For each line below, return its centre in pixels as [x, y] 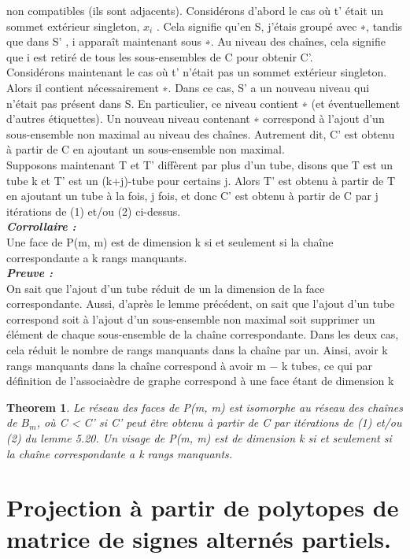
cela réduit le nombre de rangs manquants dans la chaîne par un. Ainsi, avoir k [197, 350]
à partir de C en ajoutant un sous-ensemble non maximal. [146, 149]
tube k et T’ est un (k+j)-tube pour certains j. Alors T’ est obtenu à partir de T [201, 180]
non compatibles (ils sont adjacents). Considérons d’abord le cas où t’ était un [195, 10]
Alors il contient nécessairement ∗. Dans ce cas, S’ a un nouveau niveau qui [188, 87]
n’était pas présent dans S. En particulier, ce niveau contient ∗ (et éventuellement [203, 103]
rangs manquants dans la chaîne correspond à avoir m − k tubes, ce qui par [189, 365]
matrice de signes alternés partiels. [199, 538]
